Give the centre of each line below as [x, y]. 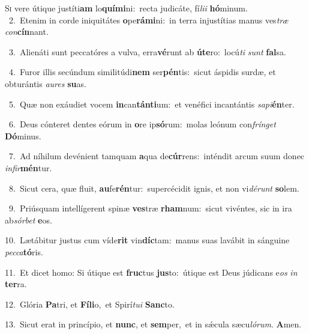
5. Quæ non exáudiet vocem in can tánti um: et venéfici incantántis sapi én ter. [151, 104]
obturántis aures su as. [46, 83]
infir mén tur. [28, 167]
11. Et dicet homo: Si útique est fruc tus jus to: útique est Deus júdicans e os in [151, 272]
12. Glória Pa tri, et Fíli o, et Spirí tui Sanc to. [90, 304]
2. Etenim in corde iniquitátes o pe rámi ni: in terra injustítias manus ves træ [148, 20]
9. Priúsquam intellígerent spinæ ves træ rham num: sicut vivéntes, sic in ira [150, 208]
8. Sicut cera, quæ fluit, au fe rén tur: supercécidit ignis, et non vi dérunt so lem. [154, 188]
